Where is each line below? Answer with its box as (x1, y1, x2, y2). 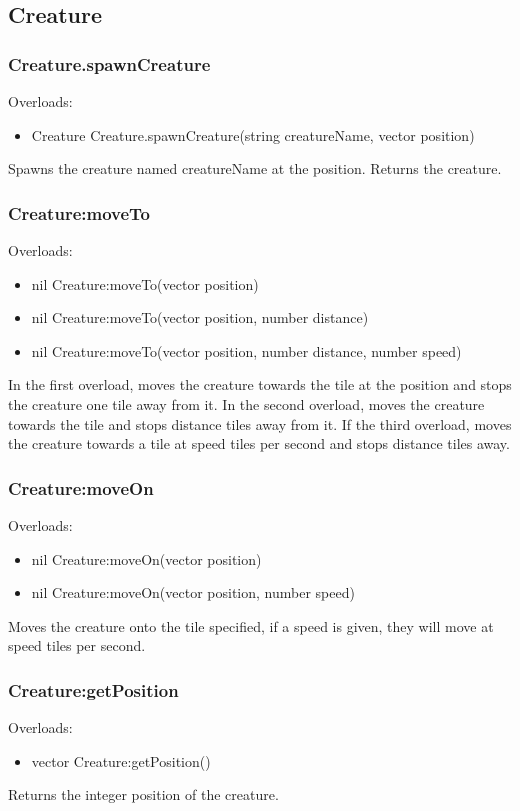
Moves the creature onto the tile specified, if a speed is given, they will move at (8, 615, 494, 636)
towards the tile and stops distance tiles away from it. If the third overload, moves (8, 413, 512, 434)
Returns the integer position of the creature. (8, 784, 279, 805)
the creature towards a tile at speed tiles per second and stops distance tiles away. (8, 433, 510, 454)
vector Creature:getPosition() (31, 750, 211, 771)
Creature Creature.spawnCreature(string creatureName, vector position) (31, 124, 475, 145)
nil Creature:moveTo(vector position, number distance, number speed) (31, 340, 462, 361)
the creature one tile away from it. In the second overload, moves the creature (8, 393, 485, 414)
